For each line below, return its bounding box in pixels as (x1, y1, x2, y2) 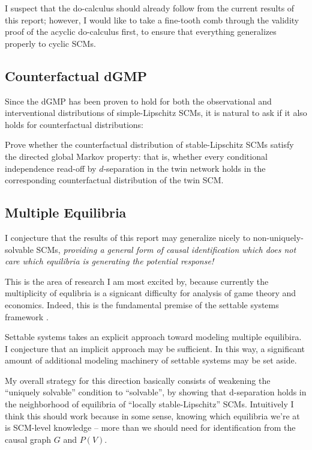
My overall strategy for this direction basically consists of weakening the (5, 374, 271, 386)
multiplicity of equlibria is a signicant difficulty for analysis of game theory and (5, 287, 296, 299)
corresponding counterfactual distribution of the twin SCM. (5, 174, 224, 186)
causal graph (5, 433, 52, 445)
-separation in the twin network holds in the (103, 162, 266, 174)
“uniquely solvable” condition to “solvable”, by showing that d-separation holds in (5, 386, 307, 398)
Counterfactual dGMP (5, 66, 148, 85)
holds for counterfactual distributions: (5, 118, 144, 130)
